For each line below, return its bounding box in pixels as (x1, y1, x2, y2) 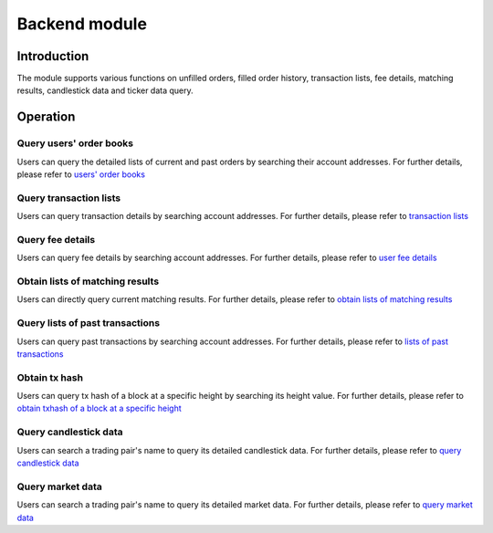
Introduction (16, 48, 89, 64)
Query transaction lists (16, 192, 121, 204)
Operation (16, 110, 76, 125)
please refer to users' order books (16, 169, 146, 180)
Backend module (16, 14, 148, 34)
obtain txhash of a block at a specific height (16, 402, 182, 414)
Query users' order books (16, 137, 134, 150)
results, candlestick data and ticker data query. (16, 85, 194, 96)
